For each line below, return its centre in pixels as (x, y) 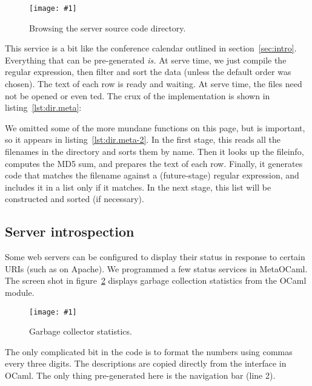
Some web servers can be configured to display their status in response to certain (155, 257)
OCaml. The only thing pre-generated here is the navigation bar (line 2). (140, 375)
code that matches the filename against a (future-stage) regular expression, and (152, 175)
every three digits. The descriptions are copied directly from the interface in (146, 363)
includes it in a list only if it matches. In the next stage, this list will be (138, 187)
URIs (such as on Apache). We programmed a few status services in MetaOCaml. (156, 268)
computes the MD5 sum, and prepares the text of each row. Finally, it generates (154, 163)
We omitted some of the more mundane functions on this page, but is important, (155, 127)
